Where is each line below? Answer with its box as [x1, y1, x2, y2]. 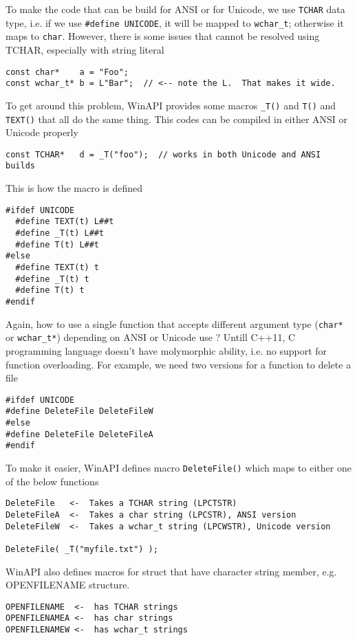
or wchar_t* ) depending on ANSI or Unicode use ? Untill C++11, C [6, 330, 296, 344]
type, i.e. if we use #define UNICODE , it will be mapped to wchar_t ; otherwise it [6, 15, 344, 30]
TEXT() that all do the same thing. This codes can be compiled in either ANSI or [6, 111, 348, 126]
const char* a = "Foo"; [6, 67, 129, 77]
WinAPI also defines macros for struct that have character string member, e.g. [6, 564, 337, 578]
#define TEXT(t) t [15, 262, 100, 272]
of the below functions [6, 474, 99, 488]
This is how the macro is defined [6, 181, 142, 195]
